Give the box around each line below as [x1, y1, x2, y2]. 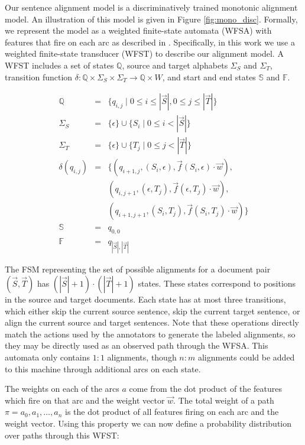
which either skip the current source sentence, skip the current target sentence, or [5, 304, 300, 317]
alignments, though [107, 350, 177, 363]
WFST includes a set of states [5, 59, 114, 71]
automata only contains [5, 350, 90, 363]
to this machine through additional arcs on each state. [5, 362, 201, 375]
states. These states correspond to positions [138, 277, 296, 289]
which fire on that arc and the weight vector [5, 394, 165, 406]
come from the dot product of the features [129, 382, 282, 395]
